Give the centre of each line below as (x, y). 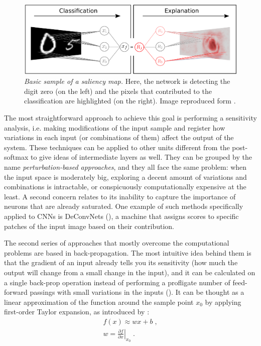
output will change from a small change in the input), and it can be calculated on (130, 272)
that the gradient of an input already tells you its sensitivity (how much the (121, 262)
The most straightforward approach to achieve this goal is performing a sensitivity (130, 118)
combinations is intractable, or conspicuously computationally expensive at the (125, 187)
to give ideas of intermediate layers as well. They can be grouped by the (141, 157)
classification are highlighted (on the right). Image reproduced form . (130, 101)
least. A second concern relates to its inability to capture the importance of (120, 196)
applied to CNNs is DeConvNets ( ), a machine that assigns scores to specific (121, 216)
